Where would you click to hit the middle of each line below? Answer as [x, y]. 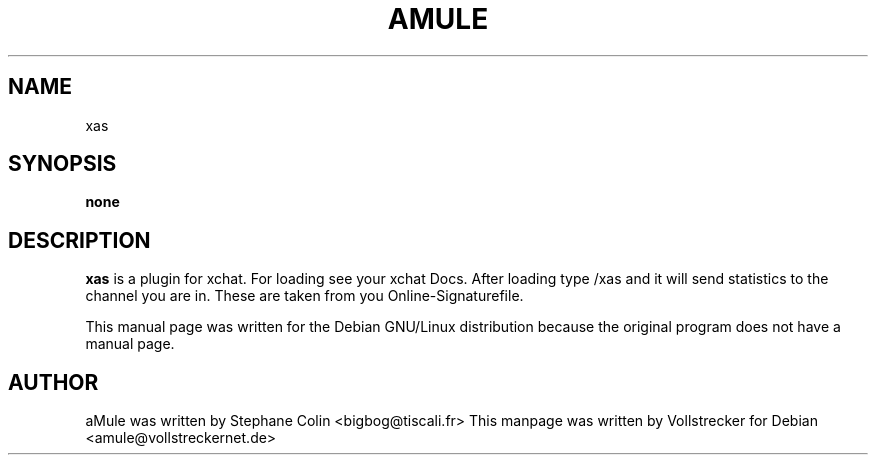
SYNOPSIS [62, 164]
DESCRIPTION [79, 240]
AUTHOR [53, 382]
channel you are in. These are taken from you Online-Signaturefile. [304, 296]
